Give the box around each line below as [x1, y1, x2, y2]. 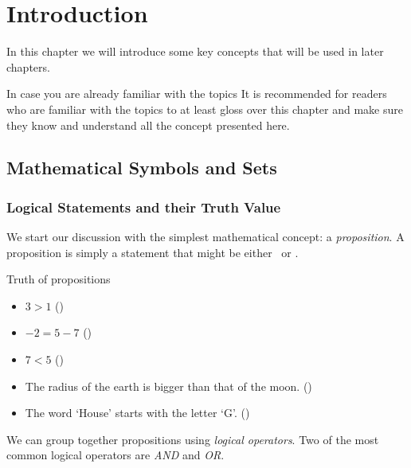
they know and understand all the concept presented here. [6, 116, 290, 133]
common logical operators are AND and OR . [6, 447, 225, 463]
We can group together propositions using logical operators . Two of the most [6, 431, 379, 447]
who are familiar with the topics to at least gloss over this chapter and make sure [6, 100, 403, 117]
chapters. [6, 58, 50, 75]
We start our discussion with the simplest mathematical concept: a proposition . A [6, 228, 405, 245]
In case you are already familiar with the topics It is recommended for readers [6, 85, 387, 102]
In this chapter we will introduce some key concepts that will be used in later [6, 43, 384, 60]
